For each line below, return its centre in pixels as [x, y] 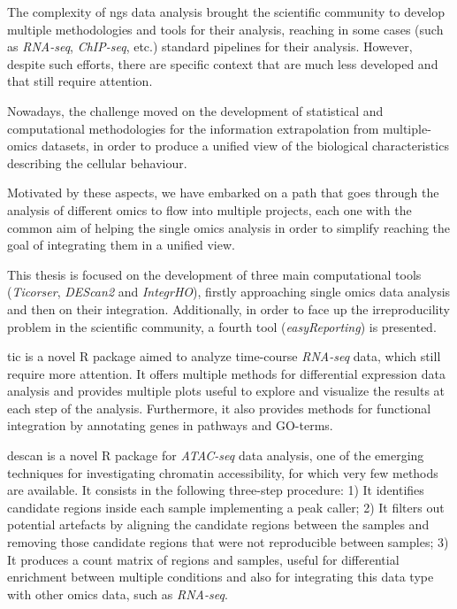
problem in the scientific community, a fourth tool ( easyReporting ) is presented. [222, 326]
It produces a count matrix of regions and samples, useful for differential [203, 559]
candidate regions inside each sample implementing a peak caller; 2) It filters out [226, 507]
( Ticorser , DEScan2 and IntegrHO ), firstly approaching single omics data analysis [229, 292]
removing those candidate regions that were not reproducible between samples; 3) [228, 542]
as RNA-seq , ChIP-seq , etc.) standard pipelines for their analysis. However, [210, 46]
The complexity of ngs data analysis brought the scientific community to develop [226, 12]
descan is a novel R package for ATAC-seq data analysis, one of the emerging [216, 455]
